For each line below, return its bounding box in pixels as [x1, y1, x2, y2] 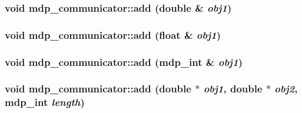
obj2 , [274, 81, 298, 96]
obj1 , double [203, 81, 263, 96]
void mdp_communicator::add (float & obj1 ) [5, 27, 221, 42]
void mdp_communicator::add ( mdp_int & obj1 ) [5, 54, 243, 69]
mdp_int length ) [5, 95, 85, 109]
